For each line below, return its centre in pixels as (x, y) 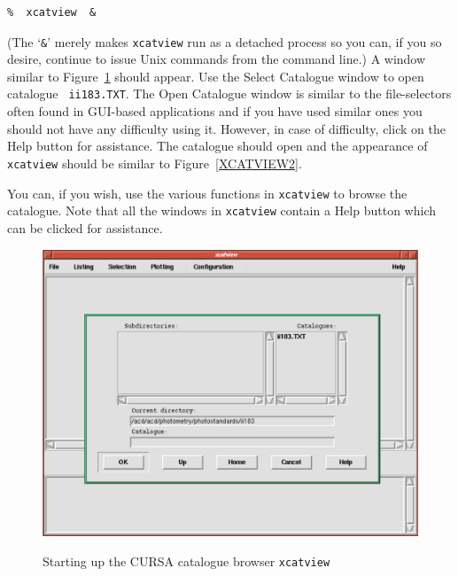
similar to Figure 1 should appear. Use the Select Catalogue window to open (216, 76)
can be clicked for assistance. (85, 227)
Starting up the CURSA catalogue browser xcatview (186, 560)
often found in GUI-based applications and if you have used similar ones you (215, 111)
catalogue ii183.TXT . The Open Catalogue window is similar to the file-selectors (229, 93)
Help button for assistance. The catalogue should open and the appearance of (217, 146)
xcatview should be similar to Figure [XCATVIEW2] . (155, 163)
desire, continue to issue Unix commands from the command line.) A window (217, 59)
